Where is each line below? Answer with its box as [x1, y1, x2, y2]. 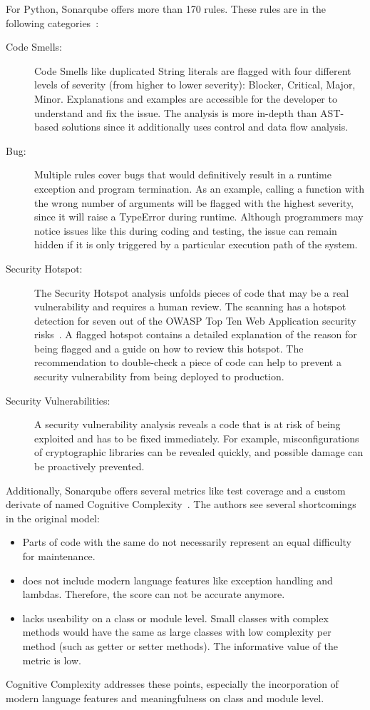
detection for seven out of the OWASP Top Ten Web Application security [34, 313, 356, 328]
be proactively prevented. [34, 459, 145, 474]
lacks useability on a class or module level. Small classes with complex [22, 610, 329, 625]
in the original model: [6, 510, 100, 525]
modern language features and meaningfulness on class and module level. [6, 690, 324, 705]
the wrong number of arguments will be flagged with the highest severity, [34, 195, 354, 210]
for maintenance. [22, 549, 96, 563]
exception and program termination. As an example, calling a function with [34, 181, 365, 196]
